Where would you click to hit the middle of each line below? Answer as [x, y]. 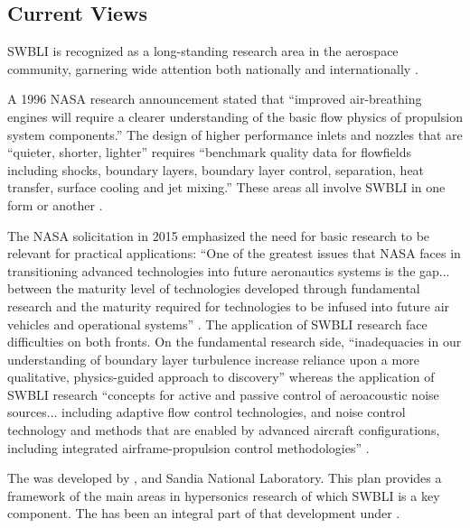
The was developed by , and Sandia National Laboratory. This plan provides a [225, 478]
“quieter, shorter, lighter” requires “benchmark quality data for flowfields [210, 152]
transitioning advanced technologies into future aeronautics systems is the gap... [229, 270]
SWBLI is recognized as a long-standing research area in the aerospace [203, 51]
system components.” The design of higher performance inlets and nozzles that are [235, 134]
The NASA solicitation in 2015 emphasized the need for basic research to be [219, 235]
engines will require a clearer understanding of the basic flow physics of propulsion [235, 116]
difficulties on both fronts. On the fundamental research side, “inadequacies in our [235, 342]
